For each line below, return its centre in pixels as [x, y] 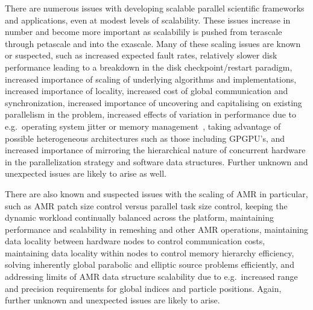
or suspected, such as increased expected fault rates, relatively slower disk [141, 55]
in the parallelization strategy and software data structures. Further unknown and [156, 161]
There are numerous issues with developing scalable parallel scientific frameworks [155, 8]
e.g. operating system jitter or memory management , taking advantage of [143, 126]
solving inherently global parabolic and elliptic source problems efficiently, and [150, 264]
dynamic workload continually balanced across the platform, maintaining [139, 217]
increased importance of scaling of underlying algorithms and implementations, [151, 79]
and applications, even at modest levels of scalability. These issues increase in [148, 20]
